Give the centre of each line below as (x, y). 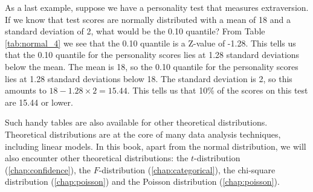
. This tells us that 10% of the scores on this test (218, 90)
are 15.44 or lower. (39, 102)
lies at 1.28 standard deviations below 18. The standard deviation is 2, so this (149, 78)
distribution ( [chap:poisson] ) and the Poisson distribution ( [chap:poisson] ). (142, 181)
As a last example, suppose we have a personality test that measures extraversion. (157, 7)
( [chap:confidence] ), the (48, 169)
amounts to (26, 90)
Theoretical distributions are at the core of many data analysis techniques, (143, 134)
